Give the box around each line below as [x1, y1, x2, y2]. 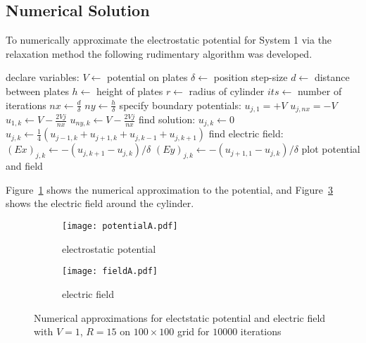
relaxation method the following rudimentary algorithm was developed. [6, 46, 313, 61]
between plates [6, 83, 69, 98]
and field [6, 158, 43, 173]
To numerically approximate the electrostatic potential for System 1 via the [6, 32, 332, 47]
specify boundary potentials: [119, 97, 241, 112]
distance [314, 70, 350, 85]
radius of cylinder [189, 83, 265, 98]
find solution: [138, 112, 196, 127]
